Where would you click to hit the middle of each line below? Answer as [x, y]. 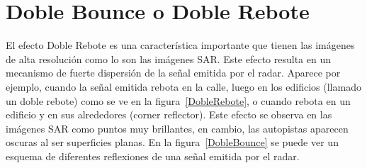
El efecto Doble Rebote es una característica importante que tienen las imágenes [180, 45]
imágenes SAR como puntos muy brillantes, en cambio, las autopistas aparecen [177, 128]
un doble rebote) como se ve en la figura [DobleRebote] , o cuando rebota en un [178, 100]
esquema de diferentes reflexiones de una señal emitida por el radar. [153, 156]
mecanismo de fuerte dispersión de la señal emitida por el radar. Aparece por [173, 73]
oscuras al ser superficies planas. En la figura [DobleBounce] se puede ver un [172, 142]
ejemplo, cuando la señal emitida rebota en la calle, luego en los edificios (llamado [183, 86]
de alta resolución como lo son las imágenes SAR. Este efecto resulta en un [168, 58]
